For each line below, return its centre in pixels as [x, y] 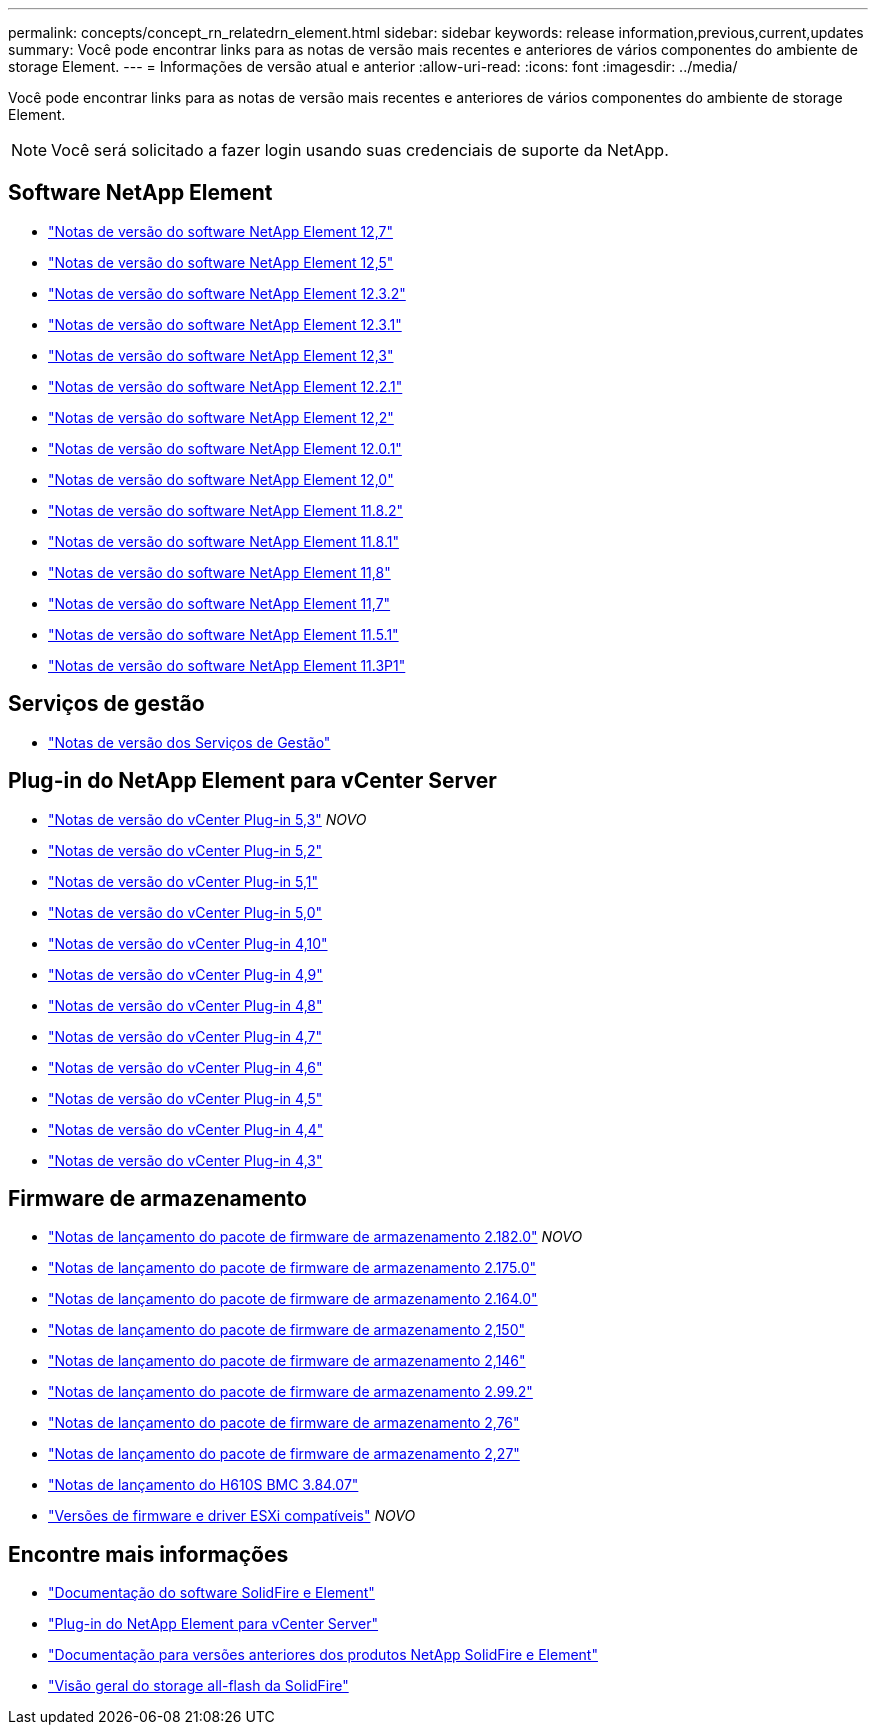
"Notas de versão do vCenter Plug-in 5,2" [185, 850]
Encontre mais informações [148, 1554]
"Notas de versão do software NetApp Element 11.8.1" [223, 541]
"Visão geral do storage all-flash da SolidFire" [198, 1686]
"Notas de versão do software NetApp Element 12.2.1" [225, 386]
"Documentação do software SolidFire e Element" [211, 1593]
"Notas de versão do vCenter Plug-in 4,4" [186, 1129]
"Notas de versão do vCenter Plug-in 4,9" [185, 974]
